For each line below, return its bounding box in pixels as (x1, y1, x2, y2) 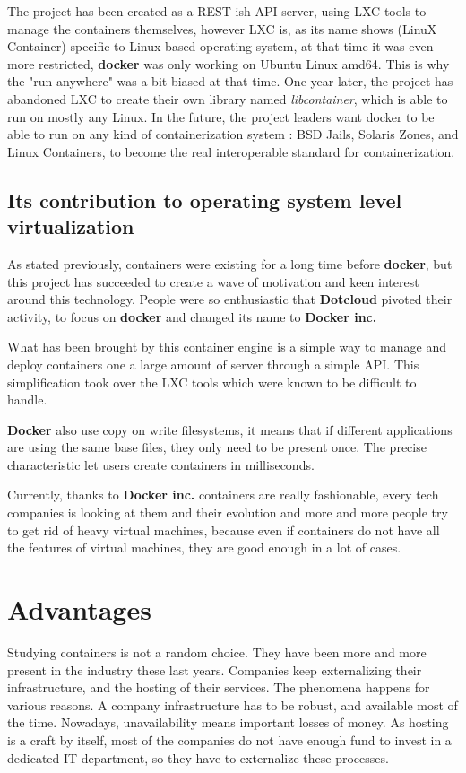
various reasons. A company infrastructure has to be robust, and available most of (7, 695, 458, 714)
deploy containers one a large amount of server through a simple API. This (7, 354, 419, 373)
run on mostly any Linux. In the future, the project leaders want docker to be (7, 107, 435, 126)
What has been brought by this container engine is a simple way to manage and (7, 337, 446, 356)
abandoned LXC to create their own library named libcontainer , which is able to (7, 89, 448, 108)
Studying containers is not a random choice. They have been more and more (7, 642, 427, 661)
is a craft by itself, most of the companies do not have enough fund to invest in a (7, 730, 452, 749)
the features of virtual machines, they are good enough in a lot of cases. (7, 538, 401, 557)
